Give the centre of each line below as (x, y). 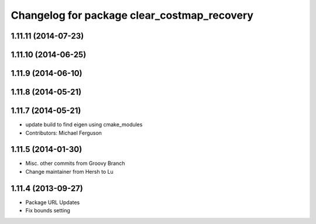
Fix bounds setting (48, 211)
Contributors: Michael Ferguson (64, 133)
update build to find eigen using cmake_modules (84, 125)
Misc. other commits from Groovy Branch (75, 163)
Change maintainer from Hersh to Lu (69, 171)
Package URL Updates (53, 202)
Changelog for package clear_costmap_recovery (132, 15)
